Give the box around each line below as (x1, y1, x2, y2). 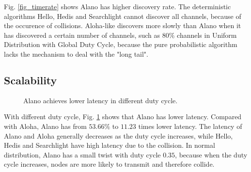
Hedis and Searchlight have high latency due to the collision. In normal (4, 140, 215, 150)
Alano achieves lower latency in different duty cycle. (23, 95, 178, 105)
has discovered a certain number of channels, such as (4, 30, 160, 40)
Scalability (4, 72, 57, 87)
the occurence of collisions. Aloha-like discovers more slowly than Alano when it (4, 20, 241, 31)
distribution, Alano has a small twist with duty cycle (4, 149, 161, 159)
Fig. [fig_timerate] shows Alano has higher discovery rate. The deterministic (4, 1, 231, 11)
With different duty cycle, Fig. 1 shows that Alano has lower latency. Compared (4, 111, 242, 122)
